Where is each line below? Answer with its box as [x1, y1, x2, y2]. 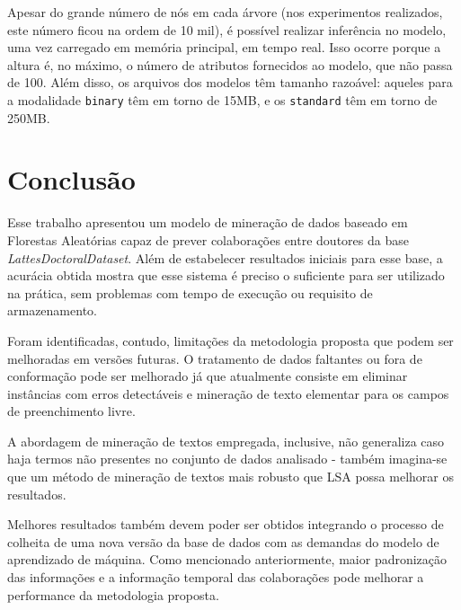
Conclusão [7, 161, 136, 198]
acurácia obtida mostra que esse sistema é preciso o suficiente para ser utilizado [7, 266, 445, 285]
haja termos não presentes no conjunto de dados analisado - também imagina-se [7, 449, 448, 468]
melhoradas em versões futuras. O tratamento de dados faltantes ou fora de [7, 349, 422, 367]
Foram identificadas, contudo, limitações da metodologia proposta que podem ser [7, 331, 454, 349]
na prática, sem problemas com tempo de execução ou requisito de [7, 283, 373, 302]
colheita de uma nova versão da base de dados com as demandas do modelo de [7, 532, 439, 551]
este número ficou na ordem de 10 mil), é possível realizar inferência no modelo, [7, 20, 447, 39]
